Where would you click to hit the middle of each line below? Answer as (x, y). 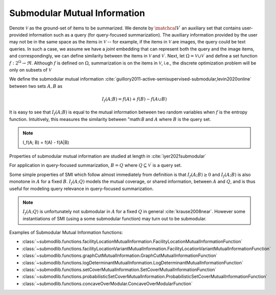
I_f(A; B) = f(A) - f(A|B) (46, 142)
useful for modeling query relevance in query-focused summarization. (81, 188)
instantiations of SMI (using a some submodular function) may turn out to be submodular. (115, 218)
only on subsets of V (30, 69)
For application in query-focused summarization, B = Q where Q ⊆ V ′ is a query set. (95, 165)
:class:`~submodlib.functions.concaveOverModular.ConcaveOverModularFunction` (107, 283)
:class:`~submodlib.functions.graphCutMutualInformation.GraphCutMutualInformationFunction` (119, 255)
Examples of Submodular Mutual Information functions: (66, 232)
